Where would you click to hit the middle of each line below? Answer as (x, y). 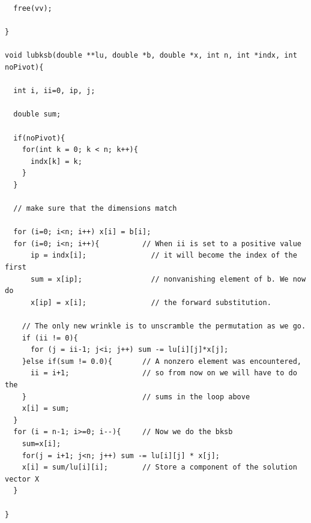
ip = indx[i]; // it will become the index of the (164, 255)
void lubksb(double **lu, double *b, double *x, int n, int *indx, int (151, 56)
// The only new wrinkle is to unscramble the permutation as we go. (164, 326)
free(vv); (33, 8)
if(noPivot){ (39, 138)
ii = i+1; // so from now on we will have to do (164, 373)
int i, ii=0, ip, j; (54, 91)
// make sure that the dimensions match (95, 209)
